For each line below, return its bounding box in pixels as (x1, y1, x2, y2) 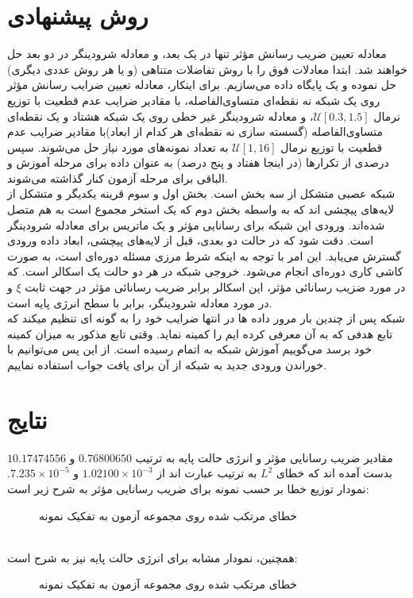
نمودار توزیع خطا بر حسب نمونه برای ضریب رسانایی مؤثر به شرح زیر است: (7, 480, 369, 496)
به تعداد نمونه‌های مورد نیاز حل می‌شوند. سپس (7, 138, 229, 155)
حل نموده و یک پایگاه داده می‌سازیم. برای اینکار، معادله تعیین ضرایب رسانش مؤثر (7, 76, 396, 93)
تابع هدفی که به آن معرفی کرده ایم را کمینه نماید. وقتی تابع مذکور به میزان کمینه (7, 325, 393, 341)
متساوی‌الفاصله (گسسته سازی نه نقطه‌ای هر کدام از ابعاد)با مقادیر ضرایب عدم (7, 123, 383, 140)
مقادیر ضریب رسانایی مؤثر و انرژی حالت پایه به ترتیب (135, 449, 393, 465)
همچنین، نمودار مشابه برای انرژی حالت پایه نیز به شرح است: (7, 549, 298, 565)
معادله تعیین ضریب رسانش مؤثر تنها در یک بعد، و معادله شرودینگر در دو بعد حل (7, 45, 387, 62)
